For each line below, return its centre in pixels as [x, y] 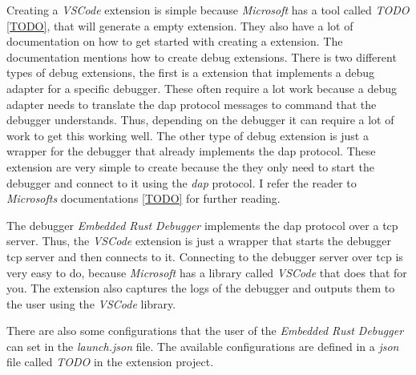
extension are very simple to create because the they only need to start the [190, 166]
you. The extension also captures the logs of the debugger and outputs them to [201, 288]
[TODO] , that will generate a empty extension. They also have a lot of [180, 25]
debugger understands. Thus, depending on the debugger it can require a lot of [200, 120]
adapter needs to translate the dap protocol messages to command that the [192, 104]
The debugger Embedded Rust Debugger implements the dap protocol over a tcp [202, 225]
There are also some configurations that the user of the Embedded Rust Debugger [205, 331]
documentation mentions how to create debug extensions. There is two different [202, 56]
